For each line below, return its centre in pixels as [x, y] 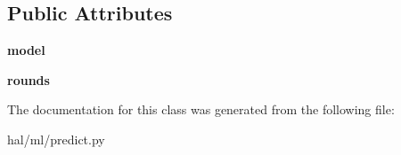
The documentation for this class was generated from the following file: [201, 109]
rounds [29, 79]
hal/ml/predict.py [56, 139]
